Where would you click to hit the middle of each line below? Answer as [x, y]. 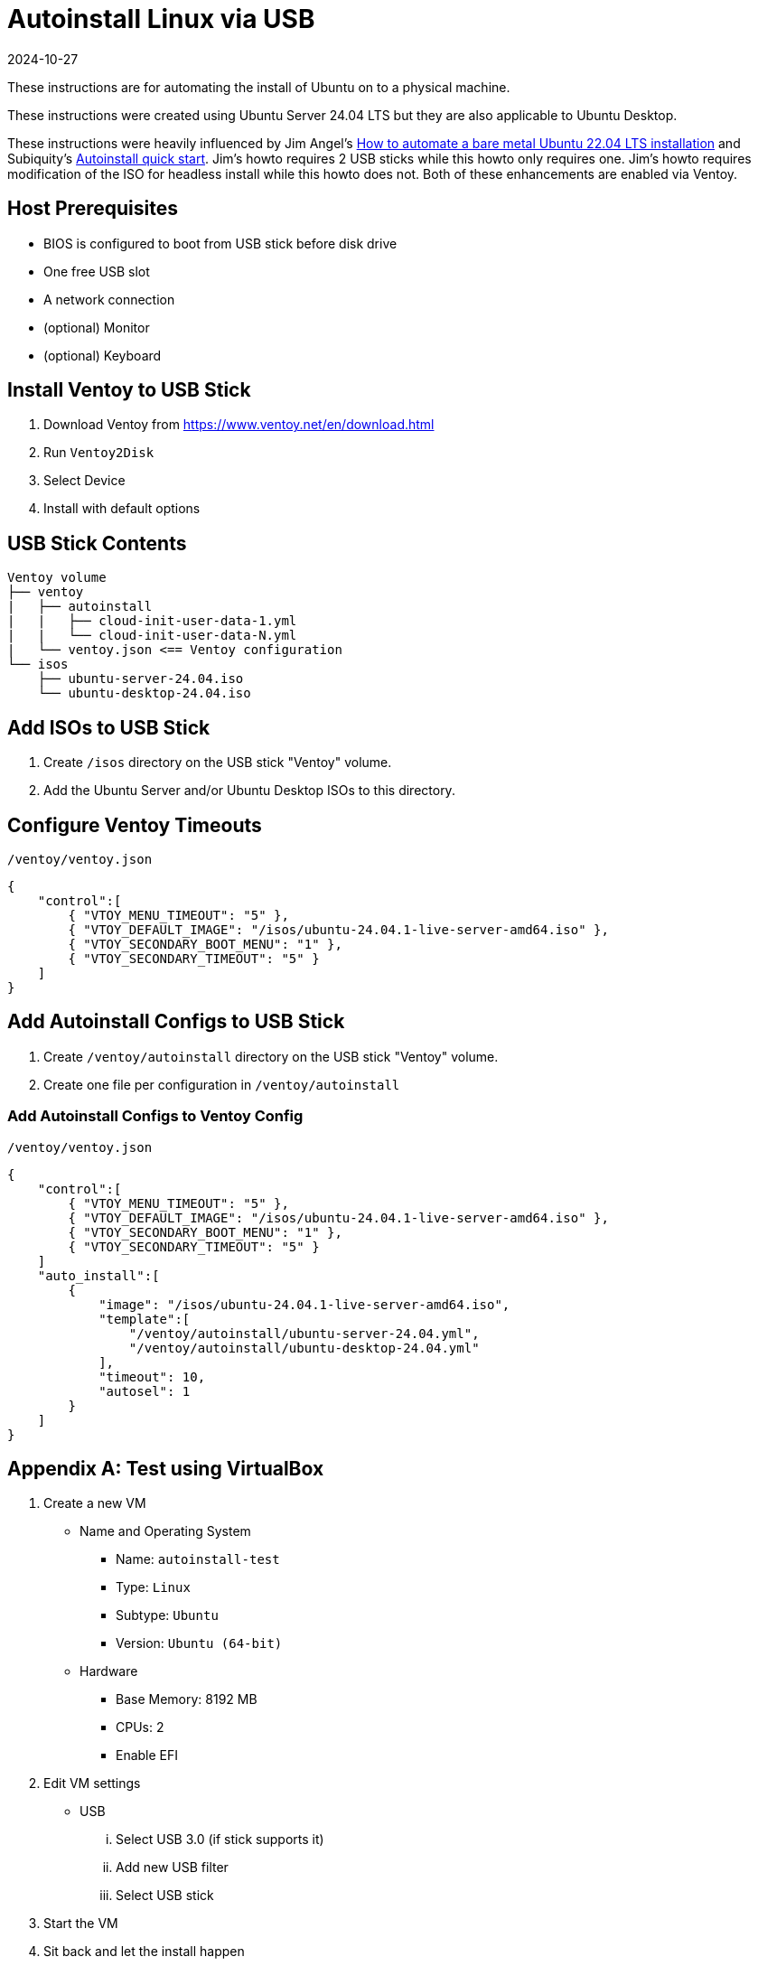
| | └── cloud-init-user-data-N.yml [152, 636]
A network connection [109, 299]
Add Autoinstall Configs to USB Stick [176, 1022]
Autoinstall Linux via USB [161, 19]
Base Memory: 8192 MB [187, 1699]
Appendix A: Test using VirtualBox [166, 1468]
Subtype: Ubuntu [167, 1615]
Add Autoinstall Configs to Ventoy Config [155, 1116]
